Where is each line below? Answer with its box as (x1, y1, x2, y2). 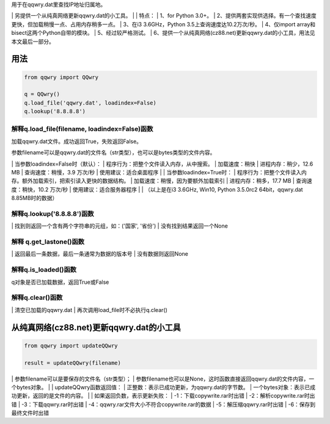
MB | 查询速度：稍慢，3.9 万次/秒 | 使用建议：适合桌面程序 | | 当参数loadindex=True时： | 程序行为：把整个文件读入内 (11, 169, 307, 176)
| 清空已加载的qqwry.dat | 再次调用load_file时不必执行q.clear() (11, 306, 168, 313)
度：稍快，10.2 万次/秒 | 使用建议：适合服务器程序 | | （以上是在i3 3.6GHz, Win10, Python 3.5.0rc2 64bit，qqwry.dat (11, 185, 303, 193)
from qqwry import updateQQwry (24, 342, 119, 349)
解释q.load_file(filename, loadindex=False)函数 (11, 125, 153, 133)
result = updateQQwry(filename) (24, 359, 122, 366)
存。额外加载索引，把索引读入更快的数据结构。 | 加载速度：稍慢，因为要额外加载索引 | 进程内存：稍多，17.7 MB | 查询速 (11, 177, 312, 185)
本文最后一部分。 (11, 37, 54, 45)
